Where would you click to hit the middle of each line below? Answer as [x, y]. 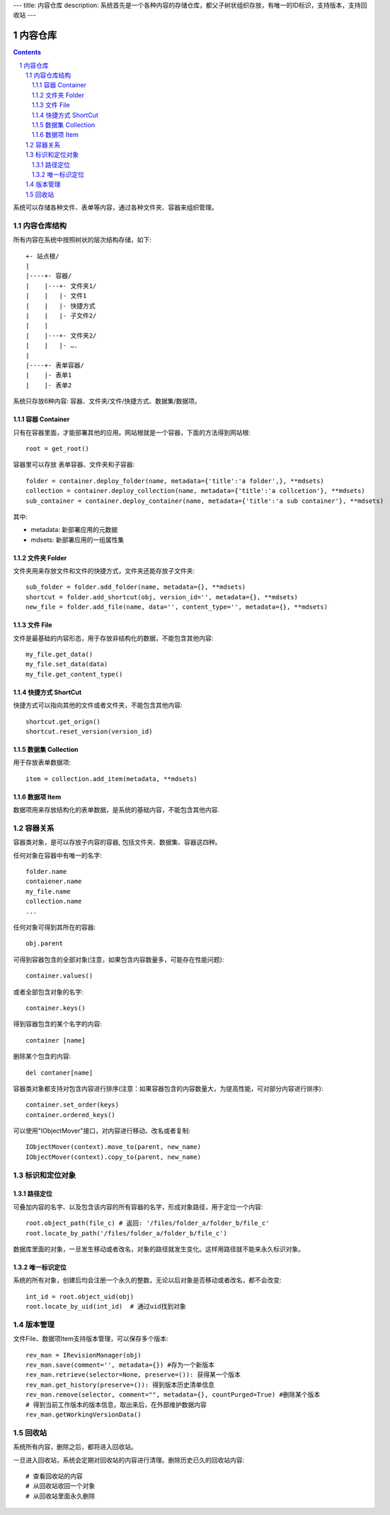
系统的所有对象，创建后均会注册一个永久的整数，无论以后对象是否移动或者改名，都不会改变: [148, 1280]
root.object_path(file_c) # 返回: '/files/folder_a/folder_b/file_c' [148, 1223]
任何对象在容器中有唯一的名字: [58, 855]
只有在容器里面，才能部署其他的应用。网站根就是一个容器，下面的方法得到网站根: [132, 432]
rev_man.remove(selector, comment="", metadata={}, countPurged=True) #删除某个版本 [173, 1395]
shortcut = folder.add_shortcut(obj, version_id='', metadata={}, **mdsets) [162, 597]
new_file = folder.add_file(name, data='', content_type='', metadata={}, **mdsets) [177, 607]
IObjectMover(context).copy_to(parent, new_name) [114, 1157]
